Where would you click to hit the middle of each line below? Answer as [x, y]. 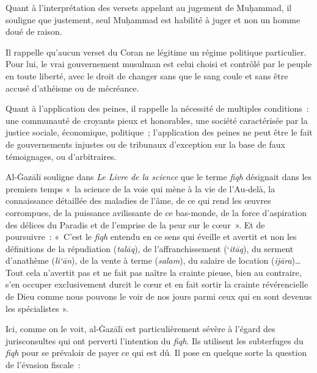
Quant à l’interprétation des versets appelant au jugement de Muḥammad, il [149, 7]
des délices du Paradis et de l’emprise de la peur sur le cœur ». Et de [135, 224]
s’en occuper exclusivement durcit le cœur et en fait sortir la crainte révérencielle [157, 284]
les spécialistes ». [37, 308]
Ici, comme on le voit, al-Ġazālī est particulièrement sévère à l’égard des [140, 329]
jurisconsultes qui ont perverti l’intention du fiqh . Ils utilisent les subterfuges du [155, 340]
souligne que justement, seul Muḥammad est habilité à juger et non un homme [153, 19]
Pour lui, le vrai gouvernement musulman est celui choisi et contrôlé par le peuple [159, 64]
